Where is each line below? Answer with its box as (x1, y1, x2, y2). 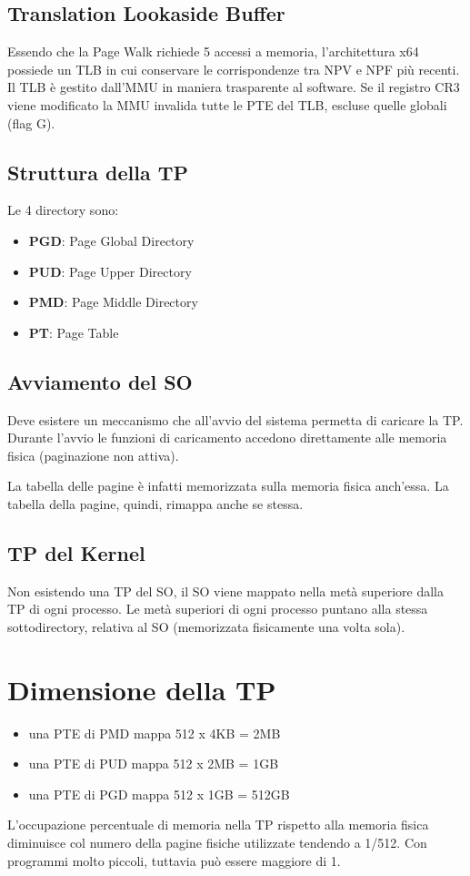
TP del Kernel (7, 538, 145, 566)
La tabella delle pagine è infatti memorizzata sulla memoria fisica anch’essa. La (7, 476, 449, 495)
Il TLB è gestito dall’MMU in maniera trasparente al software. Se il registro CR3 (7, 77, 460, 97)
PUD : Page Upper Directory (28, 261, 192, 280)
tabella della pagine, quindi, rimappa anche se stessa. (7, 494, 304, 513)
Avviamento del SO (7, 367, 193, 395)
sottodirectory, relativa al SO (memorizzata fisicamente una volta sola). (7, 616, 405, 636)
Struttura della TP (7, 158, 189, 186)
